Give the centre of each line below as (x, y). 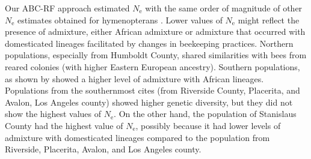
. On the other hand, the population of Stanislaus (205, 114)
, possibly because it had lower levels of (208, 125)
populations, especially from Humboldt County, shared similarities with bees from (156, 55)
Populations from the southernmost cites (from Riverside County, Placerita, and (152, 90)
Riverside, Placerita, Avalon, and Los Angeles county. (103, 149)
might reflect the (269, 19)
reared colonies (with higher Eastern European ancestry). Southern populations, (152, 66)
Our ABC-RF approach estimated (67, 8)
